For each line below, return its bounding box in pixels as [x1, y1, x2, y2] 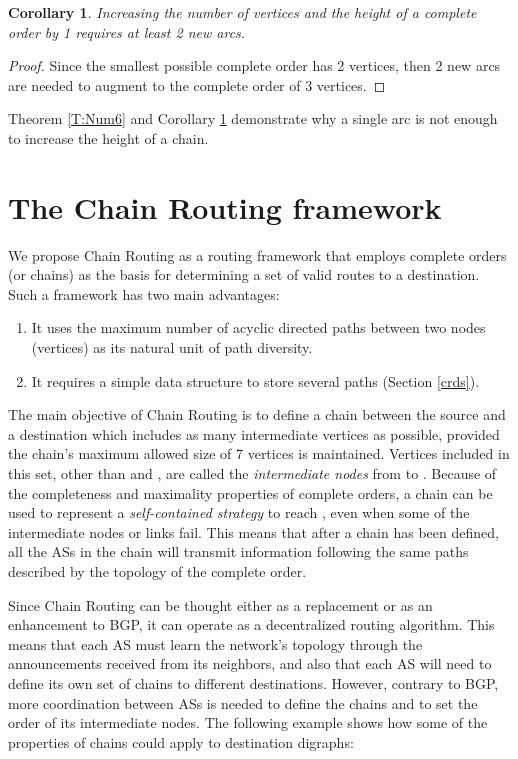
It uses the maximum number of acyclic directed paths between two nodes [31, 317, 486, 338]
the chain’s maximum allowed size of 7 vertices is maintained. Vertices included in [8, 443, 510, 464]
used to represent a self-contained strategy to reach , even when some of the [8, 502, 470, 523]
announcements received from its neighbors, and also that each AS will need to [8, 653, 492, 674]
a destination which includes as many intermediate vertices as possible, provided [8, 423, 500, 444]
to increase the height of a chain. [8, 127, 209, 148]
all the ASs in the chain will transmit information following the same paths [8, 541, 469, 562]
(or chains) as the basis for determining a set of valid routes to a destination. [8, 264, 480, 285]
